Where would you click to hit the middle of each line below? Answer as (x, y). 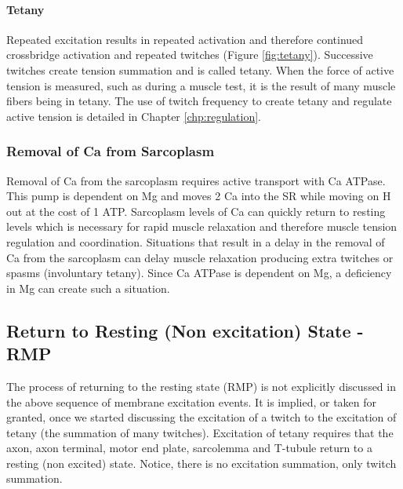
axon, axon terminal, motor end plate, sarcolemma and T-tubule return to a (189, 448)
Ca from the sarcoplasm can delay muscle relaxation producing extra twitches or (200, 257)
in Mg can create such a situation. (88, 288)
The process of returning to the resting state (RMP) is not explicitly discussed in (201, 386)
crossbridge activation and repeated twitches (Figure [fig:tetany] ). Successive (190, 55)
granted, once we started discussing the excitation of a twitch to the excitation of (201, 417)
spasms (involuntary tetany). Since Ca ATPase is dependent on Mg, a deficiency (199, 273)
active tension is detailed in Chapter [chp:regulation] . (134, 116)
